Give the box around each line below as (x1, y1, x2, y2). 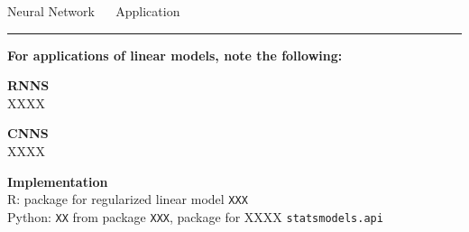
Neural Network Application (7, 2, 180, 20)
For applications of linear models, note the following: (7, 45, 343, 64)
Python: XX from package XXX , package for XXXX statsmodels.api (7, 207, 383, 226)
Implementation (7, 172, 108, 190)
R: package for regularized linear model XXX (7, 190, 248, 209)
